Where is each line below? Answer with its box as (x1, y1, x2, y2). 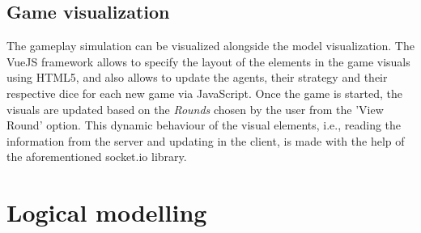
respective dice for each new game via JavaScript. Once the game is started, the (6, 84, 402, 101)
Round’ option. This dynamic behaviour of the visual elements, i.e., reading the (6, 116, 402, 133)
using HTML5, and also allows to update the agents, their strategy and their (6, 69, 388, 86)
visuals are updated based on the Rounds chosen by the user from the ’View (6, 100, 384, 117)
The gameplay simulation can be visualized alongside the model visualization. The (6, 37, 415, 54)
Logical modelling (6, 196, 207, 229)
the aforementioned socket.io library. (6, 148, 187, 165)
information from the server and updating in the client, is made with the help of (6, 132, 405, 149)
